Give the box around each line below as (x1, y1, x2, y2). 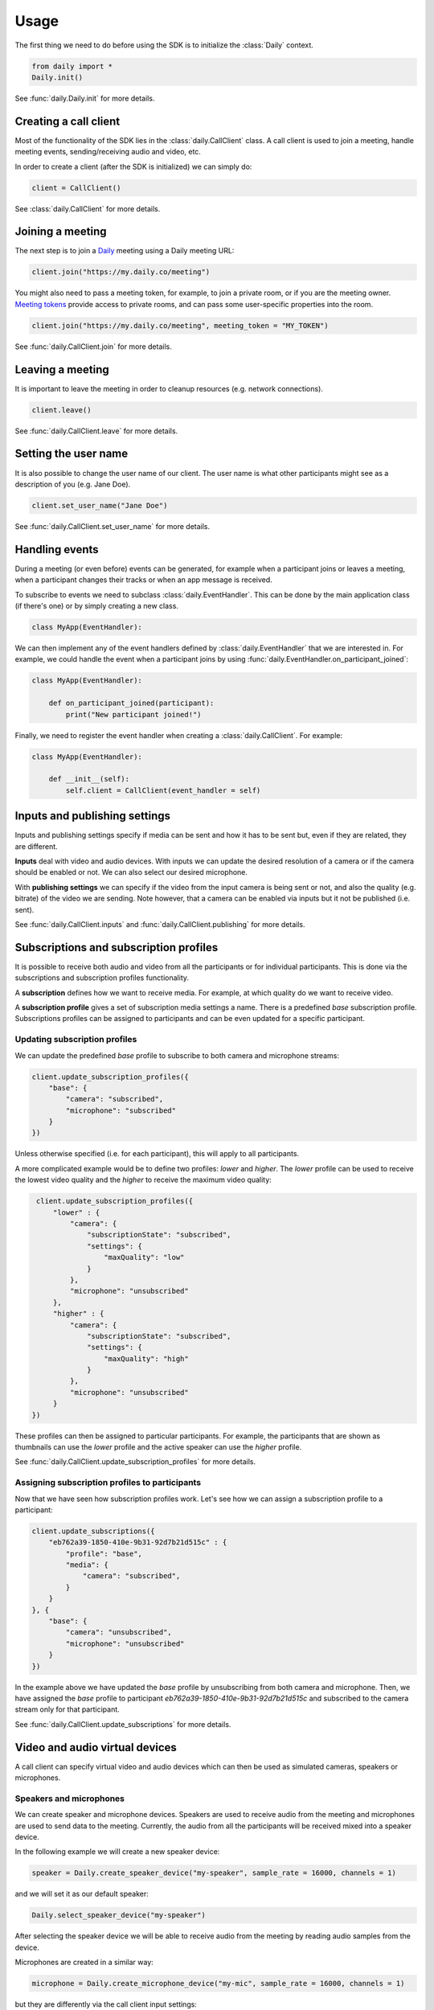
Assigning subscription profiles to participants (14, 1477, 201, 1488)
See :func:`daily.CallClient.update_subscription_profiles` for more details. (14, 1457, 256, 1466)
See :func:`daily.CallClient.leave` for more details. (14, 426, 178, 436)
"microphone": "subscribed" (65, 1105, 177, 1115)
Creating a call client (14, 114, 121, 128)
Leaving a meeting (14, 363, 110, 376)
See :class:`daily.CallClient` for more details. (14, 203, 161, 213)
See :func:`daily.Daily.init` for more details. (14, 93, 155, 103)
